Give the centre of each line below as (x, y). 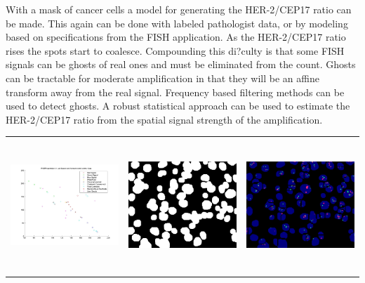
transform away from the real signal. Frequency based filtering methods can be (175, 92)
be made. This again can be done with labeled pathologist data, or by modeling (177, 23)
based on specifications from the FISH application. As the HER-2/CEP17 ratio (176, 37)
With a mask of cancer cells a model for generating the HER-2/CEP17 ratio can (179, 9)
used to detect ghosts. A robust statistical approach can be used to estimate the (178, 106)
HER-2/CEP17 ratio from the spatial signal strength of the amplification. (164, 119)
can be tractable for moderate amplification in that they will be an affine (162, 78)
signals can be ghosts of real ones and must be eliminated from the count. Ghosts (181, 64)
